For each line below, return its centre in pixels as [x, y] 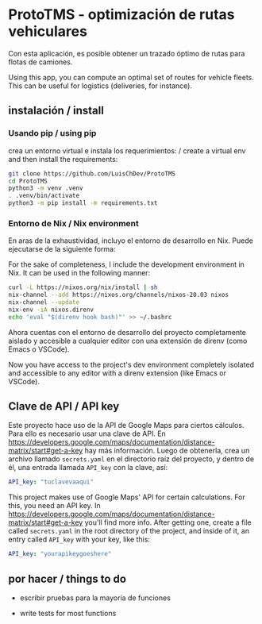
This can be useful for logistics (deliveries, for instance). [100, 86]
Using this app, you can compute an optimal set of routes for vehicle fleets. [131, 77]
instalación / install [56, 111]
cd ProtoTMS [28, 181]
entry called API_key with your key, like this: [79, 539]
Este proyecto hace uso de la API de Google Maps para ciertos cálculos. [126, 426]
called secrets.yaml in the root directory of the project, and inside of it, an [129, 531]
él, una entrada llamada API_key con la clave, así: [88, 468]
